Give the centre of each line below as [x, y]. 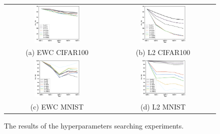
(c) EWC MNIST [57, 106]
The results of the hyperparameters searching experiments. [94, 125]
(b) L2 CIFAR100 [163, 52]
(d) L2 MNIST [163, 106]
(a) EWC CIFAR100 [57, 52]
